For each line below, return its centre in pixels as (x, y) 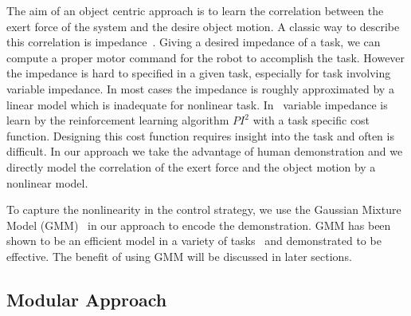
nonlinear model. (47, 182)
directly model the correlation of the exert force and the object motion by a (191, 166)
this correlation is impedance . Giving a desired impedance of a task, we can (194, 42)
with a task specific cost (311, 120)
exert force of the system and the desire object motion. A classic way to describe (203, 26)
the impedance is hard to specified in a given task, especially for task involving (199, 73)
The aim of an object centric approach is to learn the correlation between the (195, 10)
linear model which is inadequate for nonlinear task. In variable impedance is (197, 104)
